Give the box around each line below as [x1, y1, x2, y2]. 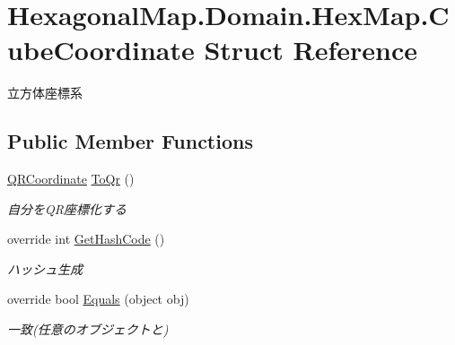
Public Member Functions [7, 127, 253, 155]
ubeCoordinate [7, 31, 195, 68]
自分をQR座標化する [7, 199, 127, 218]
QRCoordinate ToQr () [7, 169, 135, 188]
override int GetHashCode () [7, 229, 165, 248]
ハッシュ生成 [7, 259, 83, 278]
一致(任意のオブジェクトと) [7, 320, 169, 339]
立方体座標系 [7, 83, 83, 102]
